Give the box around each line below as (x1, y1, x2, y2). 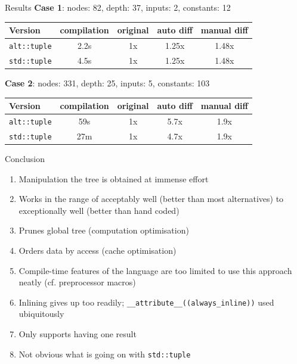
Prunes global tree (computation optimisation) (18, 224, 189, 237)
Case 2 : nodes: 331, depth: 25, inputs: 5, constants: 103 (5, 77, 210, 89)
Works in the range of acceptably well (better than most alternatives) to (18, 192, 284, 205)
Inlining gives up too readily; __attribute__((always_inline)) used (18, 295, 274, 308)
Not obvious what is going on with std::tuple (18, 347, 191, 360)
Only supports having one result (18, 328, 137, 340)
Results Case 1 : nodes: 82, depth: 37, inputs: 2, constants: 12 (5, 1, 231, 13)
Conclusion (5, 153, 45, 164)
